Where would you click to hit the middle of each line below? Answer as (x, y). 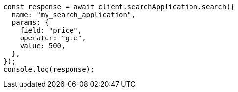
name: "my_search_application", (73, 15)
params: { (30, 22)
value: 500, (43, 46)
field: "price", (51, 30)
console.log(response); (49, 69)
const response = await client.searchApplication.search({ (119, 7)
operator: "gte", (53, 38)
